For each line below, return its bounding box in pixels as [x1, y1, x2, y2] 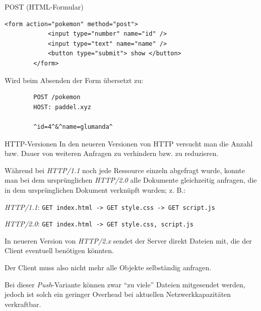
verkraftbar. [5, 298, 41, 309]
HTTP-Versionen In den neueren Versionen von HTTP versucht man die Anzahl [5, 138, 253, 148]
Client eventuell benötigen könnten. [5, 245, 114, 256]
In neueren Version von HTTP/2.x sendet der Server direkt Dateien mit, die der [5, 235, 252, 246]
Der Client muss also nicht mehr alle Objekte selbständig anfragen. [5, 262, 212, 272]
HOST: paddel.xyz [33, 103, 91, 111]
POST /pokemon [33, 94, 81, 101]
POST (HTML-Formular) [5, 2, 84, 12]
